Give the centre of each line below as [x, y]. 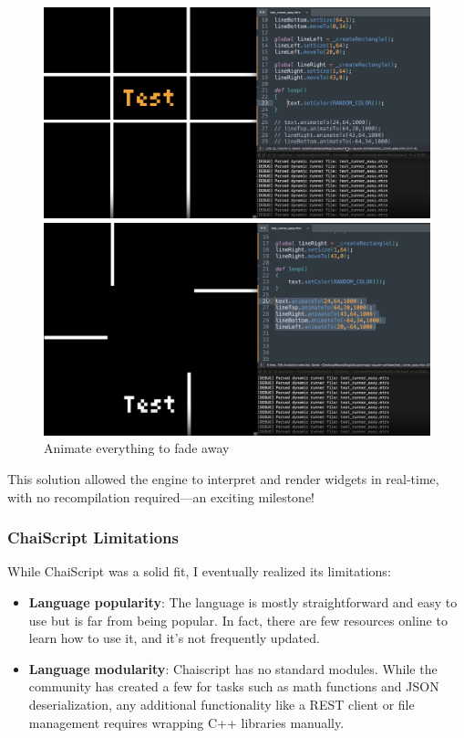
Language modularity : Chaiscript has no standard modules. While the [233, 668]
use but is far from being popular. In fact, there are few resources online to [238, 620]
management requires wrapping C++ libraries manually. [186, 722]
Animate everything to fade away [137, 448]
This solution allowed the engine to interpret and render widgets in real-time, [223, 478]
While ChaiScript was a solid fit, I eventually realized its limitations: [199, 571]
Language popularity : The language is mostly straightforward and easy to [243, 601]
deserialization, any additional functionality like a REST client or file [222, 704]
